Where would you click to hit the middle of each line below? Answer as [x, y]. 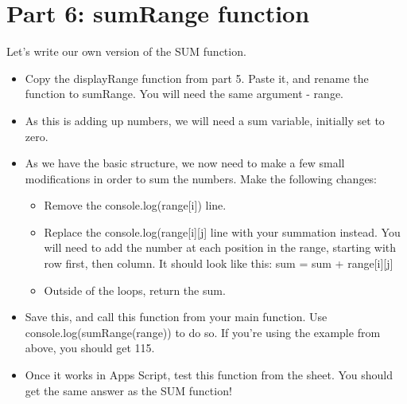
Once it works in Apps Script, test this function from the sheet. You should [209, 375]
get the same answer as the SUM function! [128, 390]
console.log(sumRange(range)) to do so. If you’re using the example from [203, 332]
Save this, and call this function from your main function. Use [176, 317]
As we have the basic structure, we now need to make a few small [185, 163]
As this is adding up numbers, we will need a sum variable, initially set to [205, 120]
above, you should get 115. [90, 348]
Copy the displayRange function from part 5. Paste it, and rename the [197, 78]
